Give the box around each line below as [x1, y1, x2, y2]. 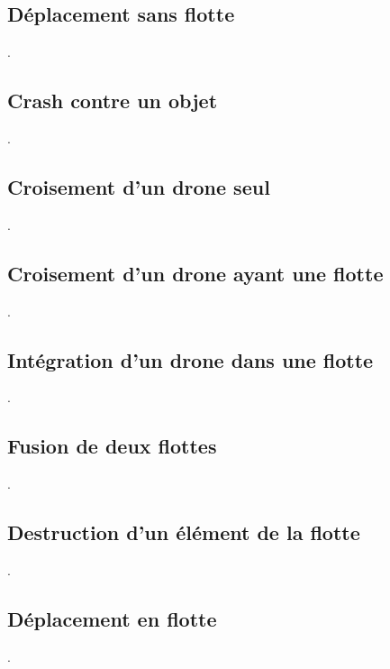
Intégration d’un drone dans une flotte [7, 345, 374, 373]
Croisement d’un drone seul [7, 172, 270, 200]
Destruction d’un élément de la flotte [7, 518, 360, 546]
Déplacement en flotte [7, 604, 217, 632]
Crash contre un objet [7, 87, 218, 115]
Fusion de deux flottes [7, 432, 217, 460]
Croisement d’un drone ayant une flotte [7, 259, 384, 287]
